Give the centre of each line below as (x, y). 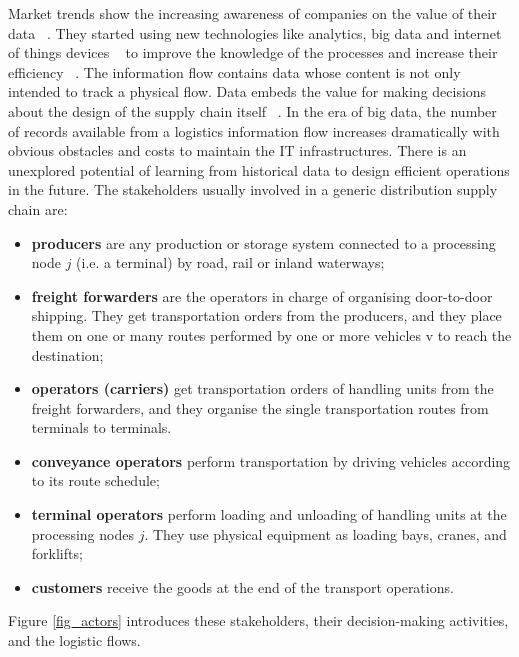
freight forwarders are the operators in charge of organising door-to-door (262, 295)
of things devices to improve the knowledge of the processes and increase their (253, 52)
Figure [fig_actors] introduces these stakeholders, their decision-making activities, (258, 620)
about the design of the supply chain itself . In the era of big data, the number (252, 110)
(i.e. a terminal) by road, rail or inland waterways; (230, 262)
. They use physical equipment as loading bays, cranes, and (325, 533)
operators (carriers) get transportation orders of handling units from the (262, 388)
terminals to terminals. (101, 427)
